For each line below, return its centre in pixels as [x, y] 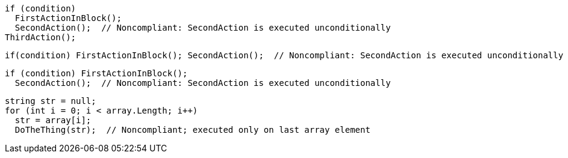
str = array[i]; [53, 120]
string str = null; [51, 101]
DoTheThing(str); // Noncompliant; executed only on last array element [192, 130]
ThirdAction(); [41, 37]
